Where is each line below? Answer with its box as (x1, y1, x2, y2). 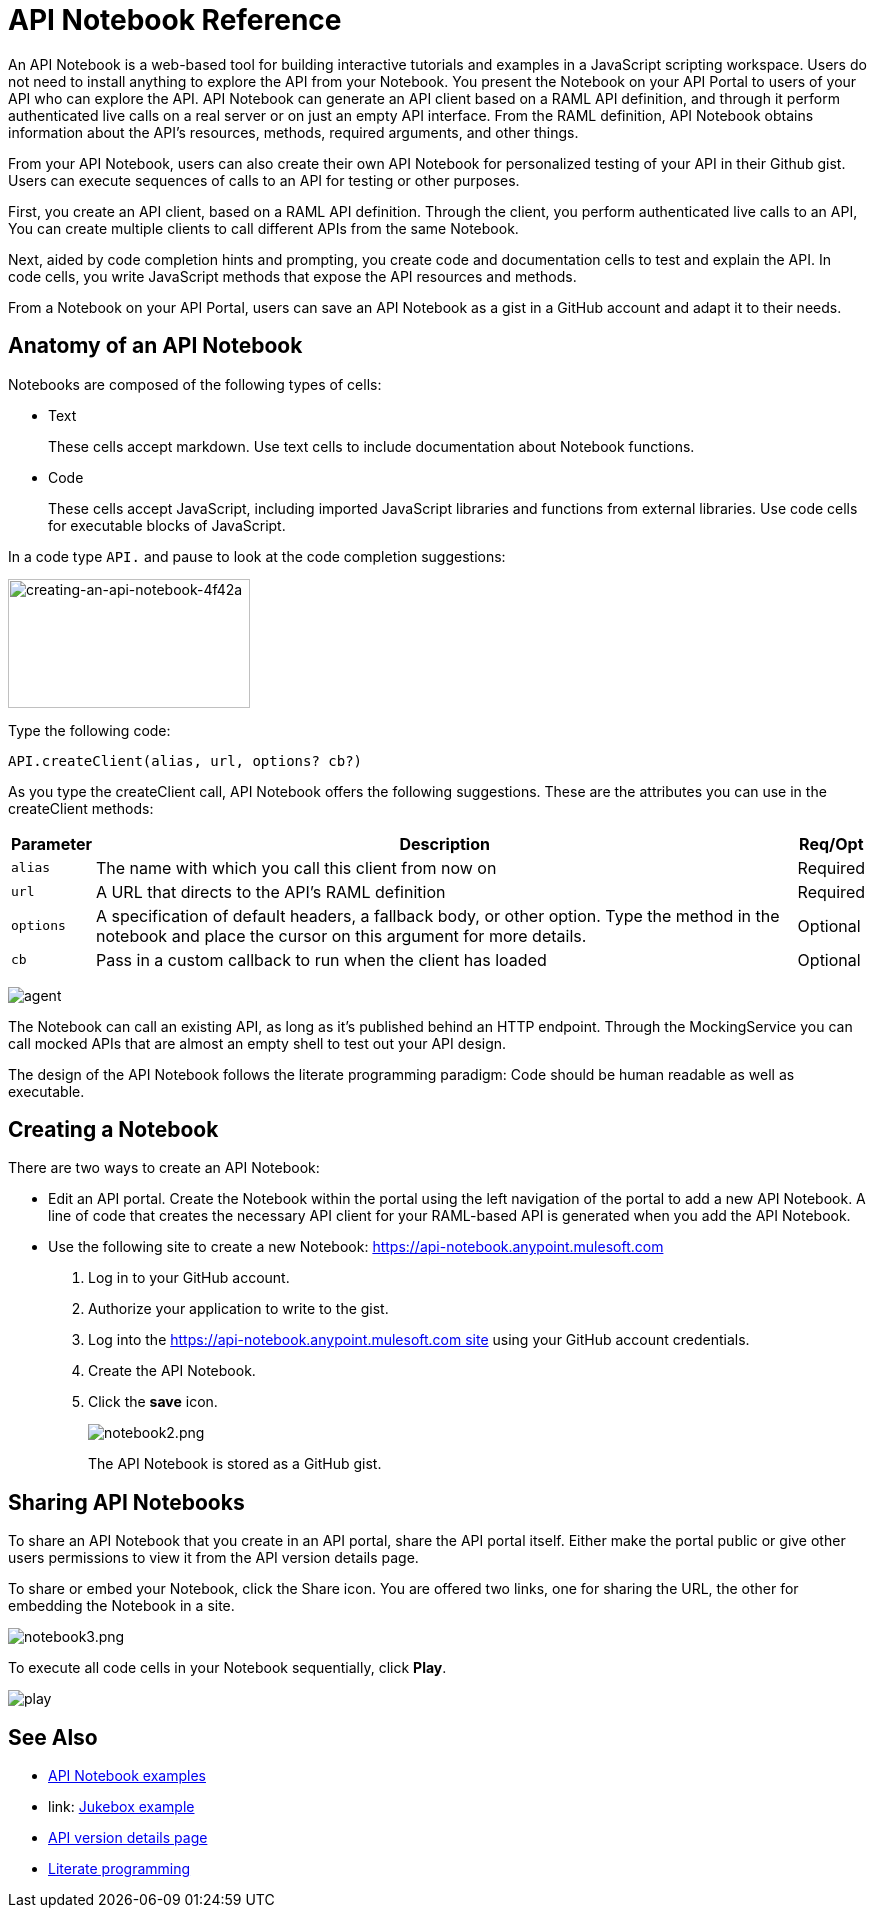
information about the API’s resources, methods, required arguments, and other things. (8, 123, 579, 141)
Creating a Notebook (8, 1117, 219, 1143)
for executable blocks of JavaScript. (48, 516, 286, 534)
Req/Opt (799, 833, 864, 854)
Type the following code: (8, 721, 171, 739)
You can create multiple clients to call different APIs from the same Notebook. (8, 219, 519, 237)
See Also (8, 1724, 98, 1750)
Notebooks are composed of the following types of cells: (8, 375, 382, 393)
